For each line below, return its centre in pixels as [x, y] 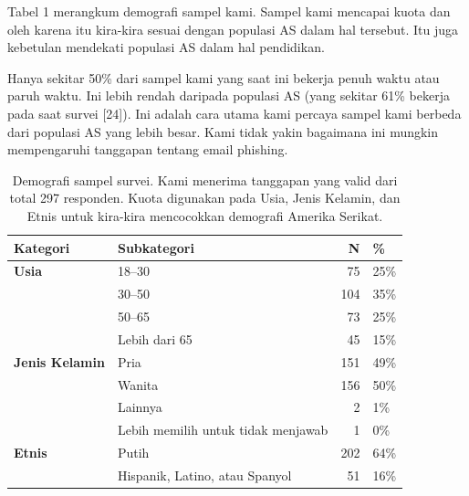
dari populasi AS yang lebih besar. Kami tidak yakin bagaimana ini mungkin [223, 131]
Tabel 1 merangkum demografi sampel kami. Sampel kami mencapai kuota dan [229, 11]
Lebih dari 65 [155, 338]
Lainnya [140, 407]
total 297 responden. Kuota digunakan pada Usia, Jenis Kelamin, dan [205, 198]
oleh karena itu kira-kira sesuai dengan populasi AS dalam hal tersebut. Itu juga [233, 29]
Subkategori [156, 247]
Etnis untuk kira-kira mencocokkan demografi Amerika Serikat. [205, 215]
